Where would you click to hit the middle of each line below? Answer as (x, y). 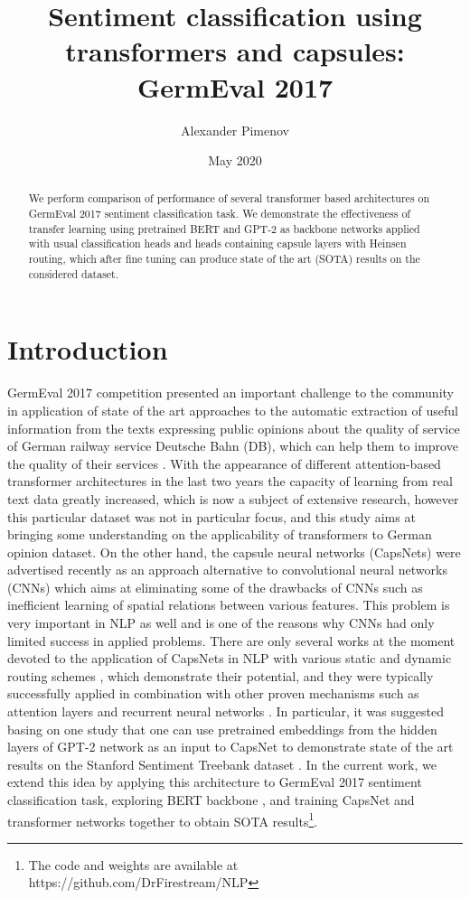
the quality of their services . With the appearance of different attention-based (224, 463)
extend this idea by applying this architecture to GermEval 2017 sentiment (215, 782)
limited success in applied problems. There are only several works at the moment (231, 640)
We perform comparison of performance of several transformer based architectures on (229, 198)
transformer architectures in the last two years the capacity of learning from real (230, 481)
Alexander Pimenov (235, 130)
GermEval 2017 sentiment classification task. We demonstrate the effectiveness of (219, 214)
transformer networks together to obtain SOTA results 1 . (163, 819)
